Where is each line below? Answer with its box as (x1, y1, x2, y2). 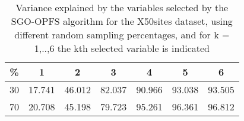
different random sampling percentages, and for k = (14, 28, 230, 41)
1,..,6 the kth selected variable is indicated (34, 41, 210, 55)
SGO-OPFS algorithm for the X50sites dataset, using (11, 14, 233, 28)
